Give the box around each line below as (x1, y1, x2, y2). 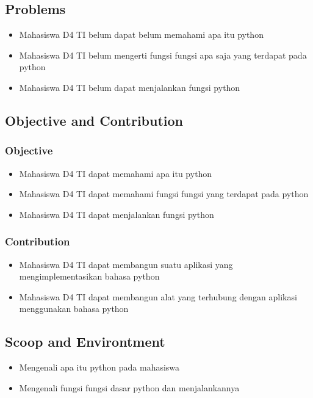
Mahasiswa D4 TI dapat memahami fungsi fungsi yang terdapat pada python (19, 187, 309, 200)
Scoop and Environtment (5, 332, 165, 351)
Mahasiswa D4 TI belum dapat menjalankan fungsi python (19, 81, 240, 93)
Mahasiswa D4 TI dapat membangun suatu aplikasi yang (19, 258, 233, 270)
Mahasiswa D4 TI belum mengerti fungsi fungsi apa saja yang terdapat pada (19, 48, 307, 61)
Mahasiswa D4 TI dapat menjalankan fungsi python (19, 208, 214, 220)
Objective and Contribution (5, 110, 184, 129)
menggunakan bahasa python (19, 302, 129, 315)
